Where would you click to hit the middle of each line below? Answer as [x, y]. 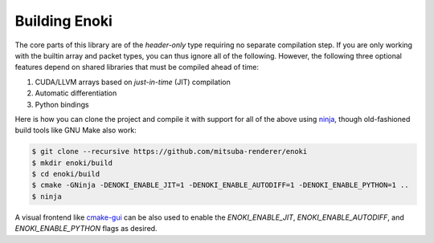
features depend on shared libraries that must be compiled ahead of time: [137, 67]
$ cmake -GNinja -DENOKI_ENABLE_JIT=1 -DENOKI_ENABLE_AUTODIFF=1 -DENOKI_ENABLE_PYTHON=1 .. [220, 185]
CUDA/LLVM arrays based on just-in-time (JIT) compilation [133, 82]
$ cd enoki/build [66, 174]
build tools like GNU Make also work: [76, 130]
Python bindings [62, 104]
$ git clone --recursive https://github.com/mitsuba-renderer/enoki [170, 152]
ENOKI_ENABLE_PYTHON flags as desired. [86, 229]
